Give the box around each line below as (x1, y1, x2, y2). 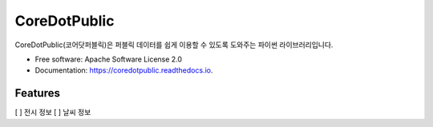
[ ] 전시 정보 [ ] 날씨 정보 (14, 108, 91, 117)
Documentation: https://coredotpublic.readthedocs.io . (34, 65, 213, 75)
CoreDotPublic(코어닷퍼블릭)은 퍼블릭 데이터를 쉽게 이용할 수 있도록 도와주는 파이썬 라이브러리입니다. (14, 40, 334, 50)
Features (14, 86, 60, 100)
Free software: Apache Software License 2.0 (34, 54, 183, 64)
